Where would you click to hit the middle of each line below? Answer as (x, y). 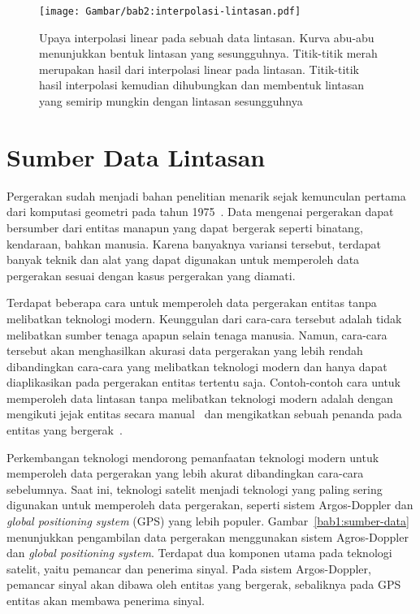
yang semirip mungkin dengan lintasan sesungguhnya (171, 101)
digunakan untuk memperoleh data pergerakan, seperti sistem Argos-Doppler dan (210, 505)
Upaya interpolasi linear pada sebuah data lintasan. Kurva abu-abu (207, 37)
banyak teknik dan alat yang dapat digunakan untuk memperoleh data (183, 259)
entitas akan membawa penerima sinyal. (106, 600)
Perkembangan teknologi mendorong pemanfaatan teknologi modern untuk (193, 457)
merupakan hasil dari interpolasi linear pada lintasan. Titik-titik (199, 69)
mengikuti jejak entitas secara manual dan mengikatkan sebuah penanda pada (204, 414)
